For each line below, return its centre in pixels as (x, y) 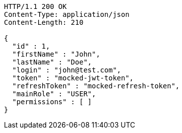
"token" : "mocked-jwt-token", (73, 78)
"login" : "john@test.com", (67, 70)
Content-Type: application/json (67, 14)
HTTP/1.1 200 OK (35, 6)
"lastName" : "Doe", (52, 62)
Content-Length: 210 (44, 22)
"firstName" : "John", (56, 54)
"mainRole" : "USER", (54, 94)
